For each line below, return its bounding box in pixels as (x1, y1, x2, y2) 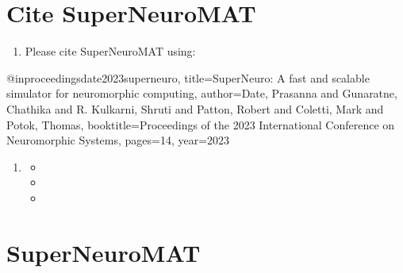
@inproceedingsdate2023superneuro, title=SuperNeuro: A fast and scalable (6, 69, 370, 86)
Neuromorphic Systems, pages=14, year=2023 (6, 132, 230, 148)
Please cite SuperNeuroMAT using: (25, 43, 196, 60)
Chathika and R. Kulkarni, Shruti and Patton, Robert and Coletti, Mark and (6, 100, 384, 117)
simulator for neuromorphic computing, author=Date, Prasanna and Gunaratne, (6, 85, 397, 102)
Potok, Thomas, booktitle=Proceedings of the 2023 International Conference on (6, 116, 395, 133)
